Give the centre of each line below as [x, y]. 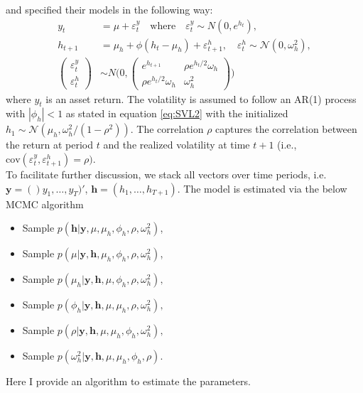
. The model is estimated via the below [262, 188]
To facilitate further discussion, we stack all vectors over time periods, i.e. [166, 174]
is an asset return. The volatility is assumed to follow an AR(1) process [201, 98]
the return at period [50, 145]
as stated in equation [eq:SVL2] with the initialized [177, 113]
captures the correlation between [286, 129]
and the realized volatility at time [177, 145]
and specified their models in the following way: [109, 9]
